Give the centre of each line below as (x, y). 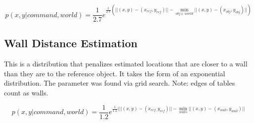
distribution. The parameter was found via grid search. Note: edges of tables (120, 83)
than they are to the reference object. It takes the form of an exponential (115, 73)
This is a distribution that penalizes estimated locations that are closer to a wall (126, 64)
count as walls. (26, 93)
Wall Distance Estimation (71, 43)
